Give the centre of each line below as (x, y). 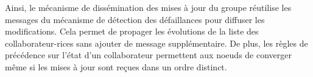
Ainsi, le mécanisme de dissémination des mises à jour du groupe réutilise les (148, 7)
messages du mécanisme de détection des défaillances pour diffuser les (135, 19)
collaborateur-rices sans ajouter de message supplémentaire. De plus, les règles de (156, 43)
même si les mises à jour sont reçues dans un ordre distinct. (116, 66)
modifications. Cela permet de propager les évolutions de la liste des (132, 31)
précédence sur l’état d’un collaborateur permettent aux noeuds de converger (148, 55)
